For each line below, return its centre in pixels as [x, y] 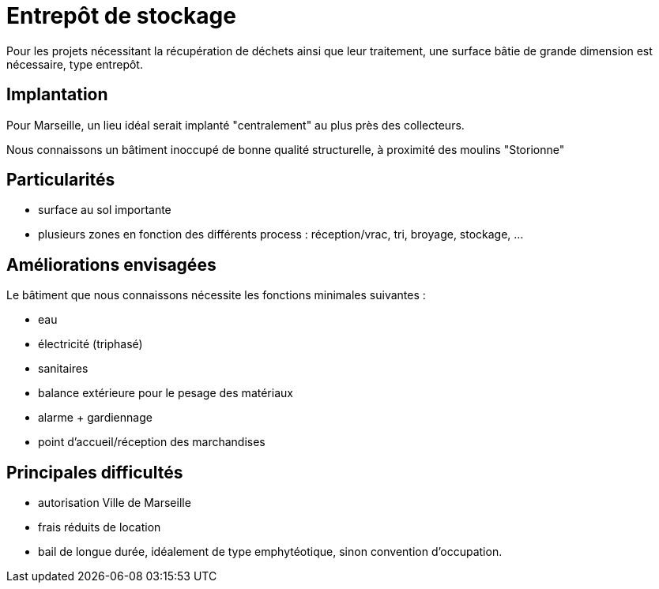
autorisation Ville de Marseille [115, 503]
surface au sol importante [105, 210]
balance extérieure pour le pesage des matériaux [166, 393]
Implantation [57, 95]
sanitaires [63, 369]
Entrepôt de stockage [121, 16]
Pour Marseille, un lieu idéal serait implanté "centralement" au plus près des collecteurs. [235, 125]
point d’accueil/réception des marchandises [152, 442]
